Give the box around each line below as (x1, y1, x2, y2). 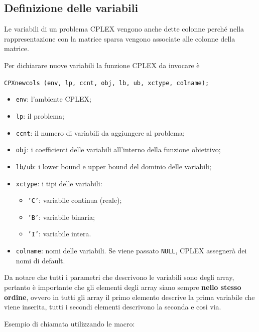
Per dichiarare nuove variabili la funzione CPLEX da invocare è (4, 60, 200, 70)
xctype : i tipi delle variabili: (16, 178, 102, 188)
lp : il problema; (16, 110, 64, 121)
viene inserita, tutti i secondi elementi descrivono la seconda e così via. (4, 301, 221, 312)
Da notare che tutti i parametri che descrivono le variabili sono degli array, (4, 272, 234, 282)
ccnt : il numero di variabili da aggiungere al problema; (16, 127, 185, 138)
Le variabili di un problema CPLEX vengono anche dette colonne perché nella (4, 24, 244, 34)
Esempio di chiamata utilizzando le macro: (4, 318, 135, 328)
